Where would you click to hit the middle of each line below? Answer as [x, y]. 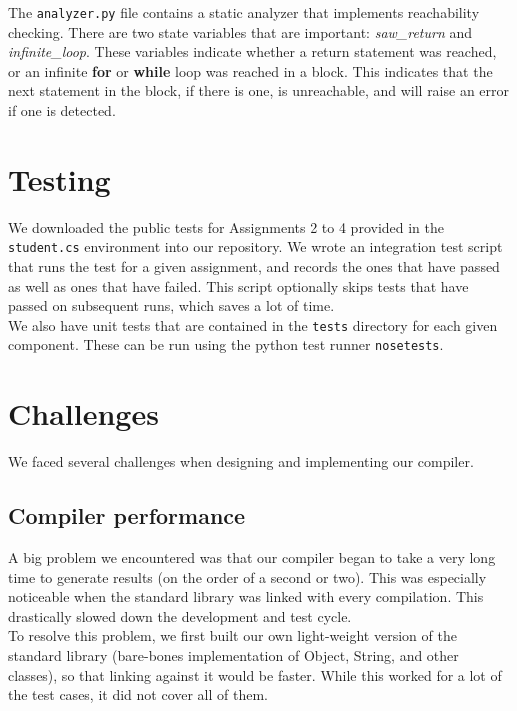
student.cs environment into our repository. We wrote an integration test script [255, 246]
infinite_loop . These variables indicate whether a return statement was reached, [252, 51]
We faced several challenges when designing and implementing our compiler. [241, 461]
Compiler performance [127, 515]
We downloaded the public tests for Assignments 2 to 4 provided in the [226, 226]
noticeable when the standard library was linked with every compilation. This [246, 596]
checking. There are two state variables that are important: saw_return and [240, 31]
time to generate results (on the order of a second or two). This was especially [247, 576]
